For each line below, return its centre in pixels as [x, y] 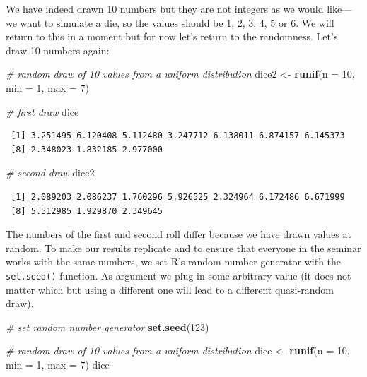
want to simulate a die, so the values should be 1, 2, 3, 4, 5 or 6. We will [177, 22]
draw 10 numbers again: [58, 50]
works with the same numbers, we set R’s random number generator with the [174, 262]
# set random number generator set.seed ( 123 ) [107, 327]
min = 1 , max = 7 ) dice [58, 364]
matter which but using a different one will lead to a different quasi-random [170, 289]
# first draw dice [42, 111]
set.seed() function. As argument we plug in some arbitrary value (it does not [179, 275]
